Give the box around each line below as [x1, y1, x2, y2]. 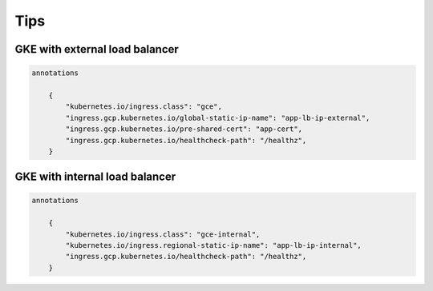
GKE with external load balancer [14, 42, 180, 56]
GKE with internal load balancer [14, 170, 176, 184]
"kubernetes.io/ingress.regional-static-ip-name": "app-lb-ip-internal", [65, 241, 362, 250]
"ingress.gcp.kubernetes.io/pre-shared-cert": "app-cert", [65, 125, 303, 134]
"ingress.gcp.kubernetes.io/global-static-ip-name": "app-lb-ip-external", [65, 113, 370, 122]
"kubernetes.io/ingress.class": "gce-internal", [65, 229, 261, 239]
